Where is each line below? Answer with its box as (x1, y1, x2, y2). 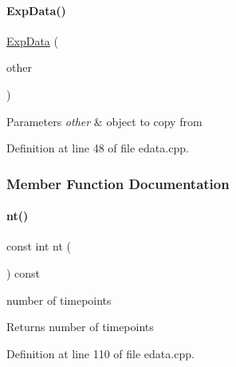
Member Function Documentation (6, 173, 230, 193)
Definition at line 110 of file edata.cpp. (6, 345, 195, 361)
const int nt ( (6, 238, 71, 255)
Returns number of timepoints (6, 318, 154, 335)
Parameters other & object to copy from (6, 112, 203, 129)
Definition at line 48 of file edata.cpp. (6, 140, 189, 156)
